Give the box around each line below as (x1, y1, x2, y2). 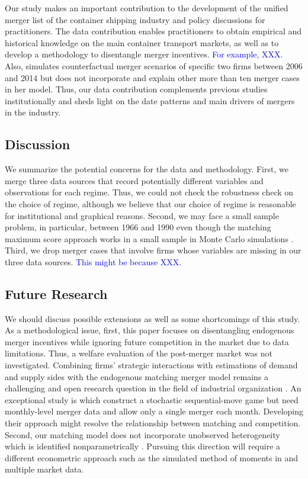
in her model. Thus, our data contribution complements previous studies (5, 83, 268, 95)
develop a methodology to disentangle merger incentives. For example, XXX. (5, 48, 283, 60)
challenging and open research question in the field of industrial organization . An (5, 382, 301, 394)
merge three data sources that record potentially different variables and (5, 174, 264, 187)
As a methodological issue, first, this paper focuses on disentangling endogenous (5, 324, 294, 336)
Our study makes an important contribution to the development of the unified (5, 2, 288, 14)
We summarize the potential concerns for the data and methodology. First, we (5, 163, 288, 175)
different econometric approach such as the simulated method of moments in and (5, 451, 299, 464)
